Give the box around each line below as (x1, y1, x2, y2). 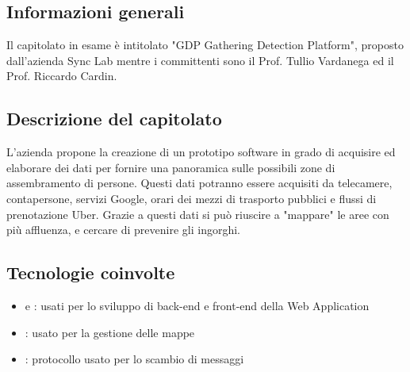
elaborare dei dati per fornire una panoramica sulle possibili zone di (6, 159, 335, 175)
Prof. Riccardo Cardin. (6, 67, 117, 84)
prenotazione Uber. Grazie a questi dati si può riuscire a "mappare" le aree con (6, 205, 389, 222)
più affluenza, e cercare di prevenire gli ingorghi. (6, 221, 240, 238)
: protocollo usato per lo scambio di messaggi (25, 351, 244, 367)
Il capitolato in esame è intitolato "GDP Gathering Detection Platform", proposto (6, 36, 404, 53)
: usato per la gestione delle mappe (25, 324, 195, 340)
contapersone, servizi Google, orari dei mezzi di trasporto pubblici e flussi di (6, 190, 377, 206)
